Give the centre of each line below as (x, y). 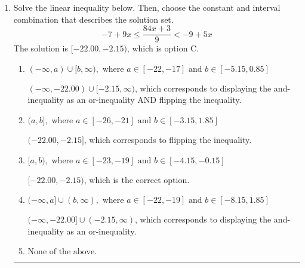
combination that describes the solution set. (93, 19)
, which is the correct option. (137, 179)
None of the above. (62, 252)
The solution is (41, 48)
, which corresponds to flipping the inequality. (168, 140)
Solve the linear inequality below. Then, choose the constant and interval (147, 7)
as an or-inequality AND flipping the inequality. (154, 100)
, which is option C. (163, 48)
